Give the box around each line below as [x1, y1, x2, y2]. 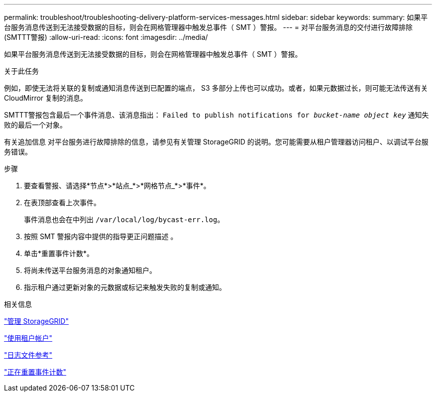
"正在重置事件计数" [4, 368, 67, 376]
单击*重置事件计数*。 [24, 249, 94, 258]
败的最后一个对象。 [4, 121, 67, 129]
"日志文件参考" [4, 351, 53, 359]
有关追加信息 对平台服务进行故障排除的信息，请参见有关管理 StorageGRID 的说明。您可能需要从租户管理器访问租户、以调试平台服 [4, 137, 429, 146]
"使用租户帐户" [4, 334, 53, 342]
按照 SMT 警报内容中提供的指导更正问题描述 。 [24, 232, 178, 241]
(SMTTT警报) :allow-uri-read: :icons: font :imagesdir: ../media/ [4, 33, 208, 41]
